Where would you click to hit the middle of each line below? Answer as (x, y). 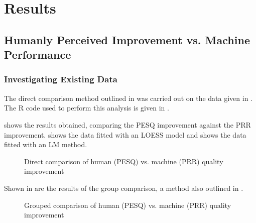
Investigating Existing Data (61, 79)
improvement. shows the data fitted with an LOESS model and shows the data (125, 134)
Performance (38, 54)
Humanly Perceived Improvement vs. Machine (127, 39)
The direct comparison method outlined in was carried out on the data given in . (128, 98)
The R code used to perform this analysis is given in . (87, 108)
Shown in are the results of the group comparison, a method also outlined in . (124, 188)
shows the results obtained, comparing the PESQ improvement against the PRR (127, 124)
